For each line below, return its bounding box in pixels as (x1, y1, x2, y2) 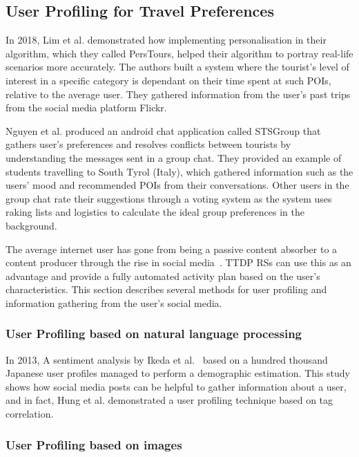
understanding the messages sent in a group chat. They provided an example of (6, 150, 342, 165)
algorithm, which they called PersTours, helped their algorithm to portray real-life (6, 46, 353, 60)
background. (6, 218, 57, 232)
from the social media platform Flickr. (6, 100, 167, 115)
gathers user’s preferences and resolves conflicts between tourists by (6, 137, 291, 151)
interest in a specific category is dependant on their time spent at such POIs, (6, 73, 331, 87)
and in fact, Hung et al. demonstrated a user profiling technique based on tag (6, 393, 333, 407)
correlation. (6, 407, 54, 421)
